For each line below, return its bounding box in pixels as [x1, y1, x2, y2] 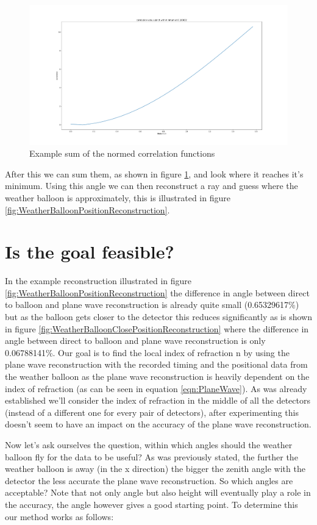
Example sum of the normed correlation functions [29, 147, 215, 160]
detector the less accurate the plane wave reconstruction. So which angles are [5, 474, 293, 487]
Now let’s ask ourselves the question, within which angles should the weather [5, 438, 293, 451]
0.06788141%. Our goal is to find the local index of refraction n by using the [5, 346, 290, 359]
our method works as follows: [5, 510, 114, 523]
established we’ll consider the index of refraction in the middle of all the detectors [5, 394, 310, 407]
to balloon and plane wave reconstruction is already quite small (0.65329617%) [5, 298, 299, 311]
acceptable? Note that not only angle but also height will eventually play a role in [5, 486, 311, 499]
